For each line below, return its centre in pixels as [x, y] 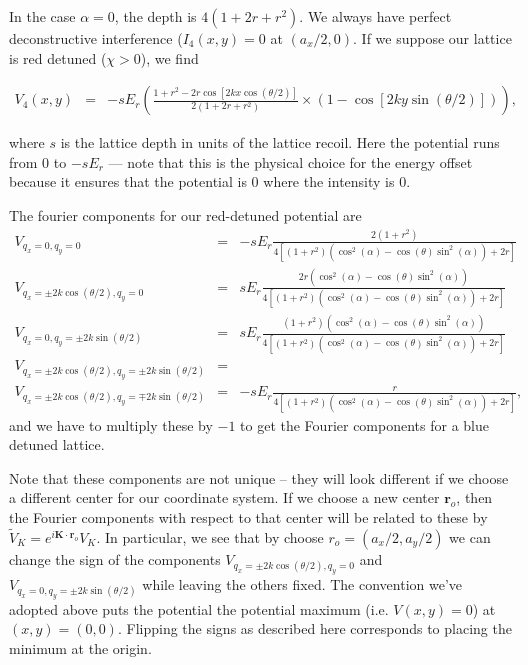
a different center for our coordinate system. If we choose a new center [224, 497]
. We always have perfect [375, 16]
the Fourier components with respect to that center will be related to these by [248, 516]
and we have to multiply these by [111, 424]
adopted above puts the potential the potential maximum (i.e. [199, 608]
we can [470, 536]
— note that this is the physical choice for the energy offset [290, 161]
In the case [42, 16]
